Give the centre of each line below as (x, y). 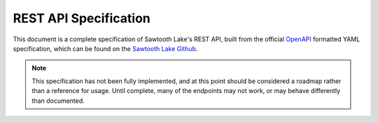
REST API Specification (82, 18)
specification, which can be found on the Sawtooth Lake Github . (105, 48)
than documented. (58, 101)
